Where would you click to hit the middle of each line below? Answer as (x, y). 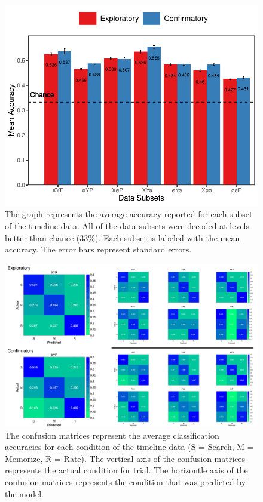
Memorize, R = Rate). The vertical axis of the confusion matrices (125, 458)
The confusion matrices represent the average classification (112, 435)
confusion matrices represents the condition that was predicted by (126, 482)
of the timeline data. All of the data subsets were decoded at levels (127, 226)
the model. (24, 493)
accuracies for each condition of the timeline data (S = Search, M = (129, 447)
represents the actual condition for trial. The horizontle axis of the (126, 470)
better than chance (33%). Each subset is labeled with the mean (123, 237)
